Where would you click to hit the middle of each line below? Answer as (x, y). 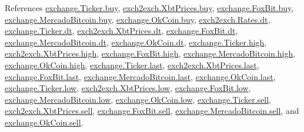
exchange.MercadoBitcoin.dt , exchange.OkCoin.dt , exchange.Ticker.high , (136, 42)
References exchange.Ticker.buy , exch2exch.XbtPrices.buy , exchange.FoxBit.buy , (149, 8)
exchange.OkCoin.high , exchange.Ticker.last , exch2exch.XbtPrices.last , (132, 65)
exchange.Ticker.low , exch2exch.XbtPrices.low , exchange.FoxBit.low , (128, 88)
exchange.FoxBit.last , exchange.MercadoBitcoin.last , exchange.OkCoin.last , (140, 76)
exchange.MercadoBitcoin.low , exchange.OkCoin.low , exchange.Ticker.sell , (138, 99)
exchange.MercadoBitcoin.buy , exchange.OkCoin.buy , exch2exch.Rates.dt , (138, 19)
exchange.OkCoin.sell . (44, 122)
